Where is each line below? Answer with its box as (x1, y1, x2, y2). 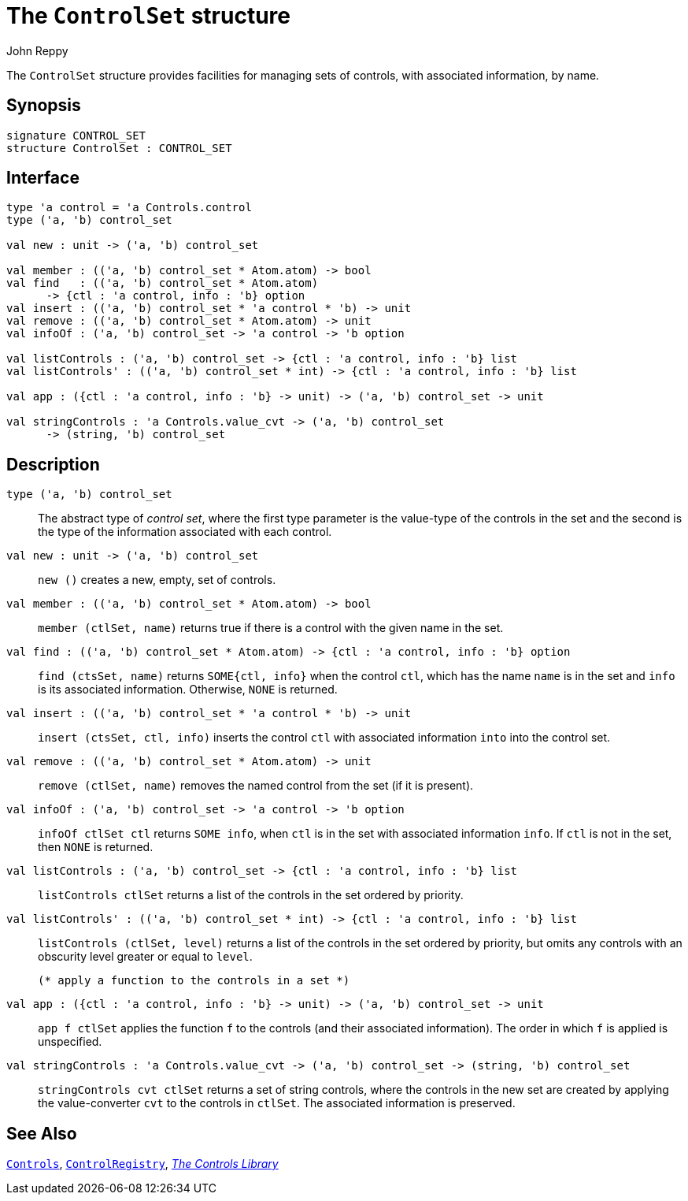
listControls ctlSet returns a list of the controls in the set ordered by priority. (38, 888, 464, 902)
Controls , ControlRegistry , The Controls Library (6, 1157, 279, 1171)
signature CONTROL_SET (6, 128, 146, 142)
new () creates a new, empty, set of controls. (38, 573, 276, 587)
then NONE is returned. (38, 840, 154, 854)
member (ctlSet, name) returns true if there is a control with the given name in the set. (38, 621, 504, 635)
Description (6, 454, 100, 474)
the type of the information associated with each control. (38, 525, 332, 539)
